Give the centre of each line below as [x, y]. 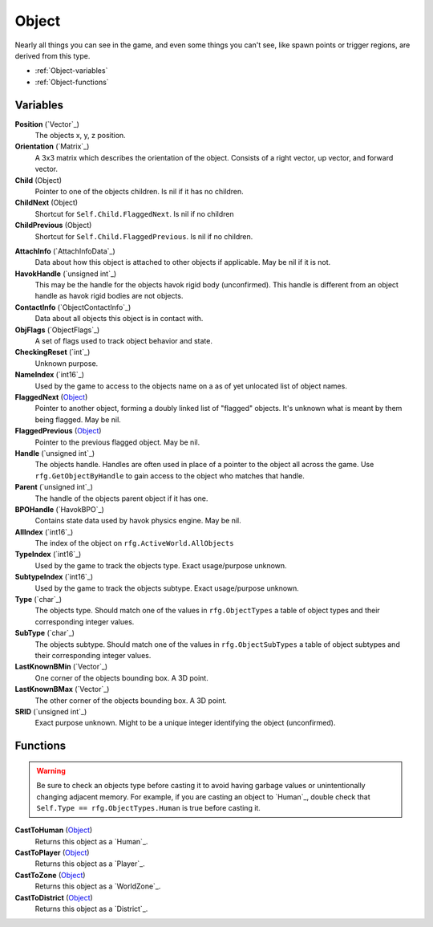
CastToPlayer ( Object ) [52, 853]
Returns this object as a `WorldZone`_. [98, 886]
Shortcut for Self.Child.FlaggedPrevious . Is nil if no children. [144, 236]
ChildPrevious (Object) [53, 226]
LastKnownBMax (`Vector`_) [62, 689]
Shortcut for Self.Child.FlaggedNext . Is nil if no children [134, 213]
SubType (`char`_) [45, 633]
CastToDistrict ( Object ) [54, 897]
